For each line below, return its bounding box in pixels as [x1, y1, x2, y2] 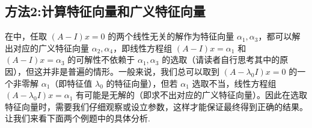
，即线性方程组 [113, 41, 173, 54]
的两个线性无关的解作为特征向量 [108, 30, 234, 42]
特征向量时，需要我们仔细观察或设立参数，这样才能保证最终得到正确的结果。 [5, 100, 308, 112]
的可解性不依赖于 [67, 53, 135, 66]
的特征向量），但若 [106, 77, 178, 89]
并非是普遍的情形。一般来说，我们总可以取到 [42, 65, 219, 77]
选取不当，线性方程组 [192, 77, 277, 89]
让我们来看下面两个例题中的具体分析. [5, 112, 150, 124]
